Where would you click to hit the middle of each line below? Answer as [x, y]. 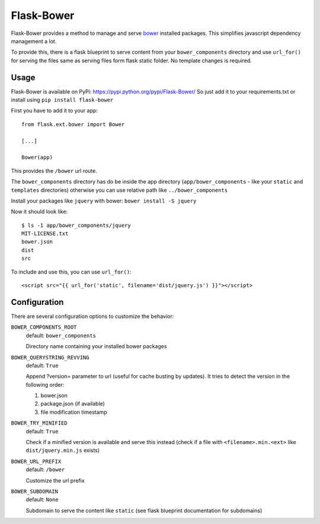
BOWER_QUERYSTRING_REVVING [50, 357]
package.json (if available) [73, 404]
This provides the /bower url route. [54, 171]
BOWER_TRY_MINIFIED [39, 423]
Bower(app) [37, 157]
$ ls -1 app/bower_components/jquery [76, 225]
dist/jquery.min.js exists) [63, 451]
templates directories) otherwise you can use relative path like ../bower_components [119, 190]
